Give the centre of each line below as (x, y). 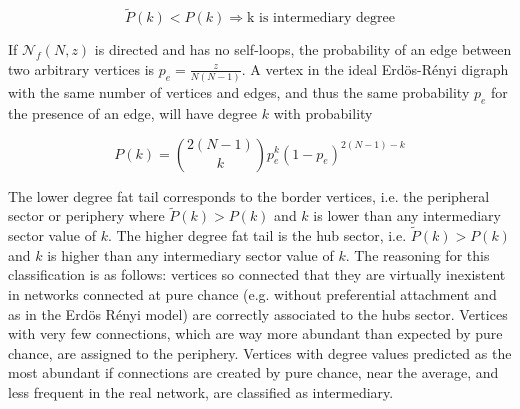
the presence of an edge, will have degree (133, 112)
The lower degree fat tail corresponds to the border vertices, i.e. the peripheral (249, 195)
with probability (323, 112)
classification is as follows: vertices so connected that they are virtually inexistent (257, 274)
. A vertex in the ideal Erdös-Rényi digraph (375, 68)
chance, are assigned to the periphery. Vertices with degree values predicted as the (260, 352)
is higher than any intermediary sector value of (190, 254)
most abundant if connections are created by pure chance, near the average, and (253, 372)
